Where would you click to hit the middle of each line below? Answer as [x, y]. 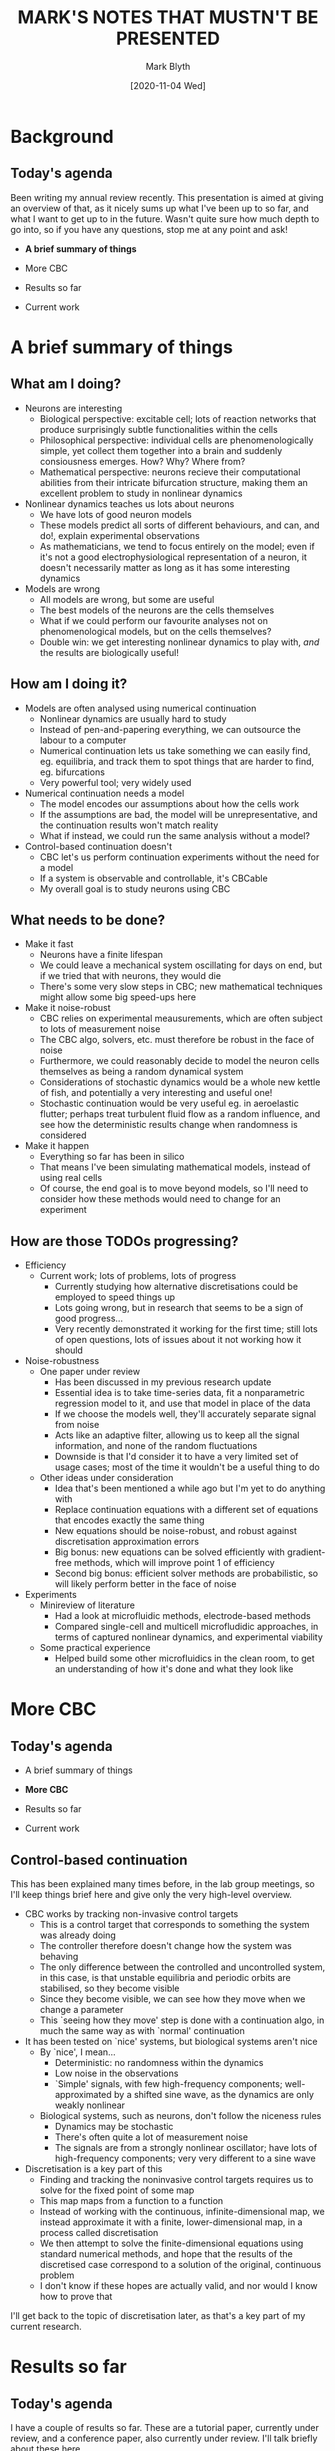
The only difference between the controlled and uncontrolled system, [182, 1967]
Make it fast [49, 944]
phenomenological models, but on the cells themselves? [155, 631]
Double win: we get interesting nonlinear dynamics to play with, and [179, 642]
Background [62, 136]
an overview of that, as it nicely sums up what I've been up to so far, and [160, 208]
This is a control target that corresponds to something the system [174, 1924]
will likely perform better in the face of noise [145, 1584]
